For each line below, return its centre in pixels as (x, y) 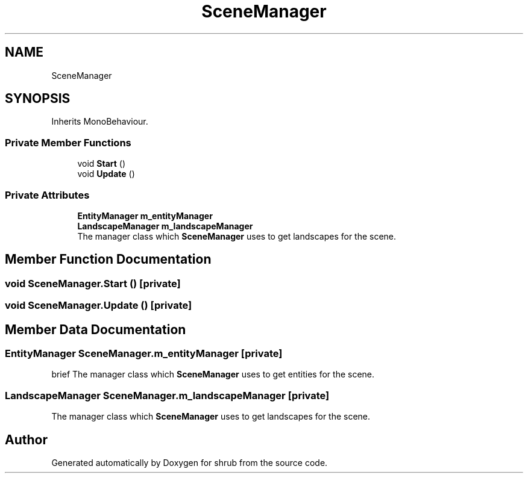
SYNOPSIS (38, 99)
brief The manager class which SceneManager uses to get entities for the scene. (213, 374)
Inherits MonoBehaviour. (100, 122)
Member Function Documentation (108, 259)
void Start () (102, 164)
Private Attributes (47, 195)
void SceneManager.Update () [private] (99, 306)
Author (26, 439)
